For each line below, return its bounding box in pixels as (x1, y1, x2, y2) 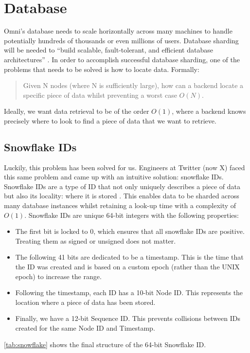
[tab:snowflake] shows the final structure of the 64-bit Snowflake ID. (4, 339, 206, 349)
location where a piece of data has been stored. (15, 297, 156, 307)
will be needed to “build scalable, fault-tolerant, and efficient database (4, 45, 213, 55)
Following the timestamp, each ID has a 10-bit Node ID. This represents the (15, 287, 243, 298)
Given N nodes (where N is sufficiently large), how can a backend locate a (23, 80, 244, 90)
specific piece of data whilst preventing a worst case (23, 89, 177, 100)
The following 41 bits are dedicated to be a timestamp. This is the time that (15, 252, 244, 262)
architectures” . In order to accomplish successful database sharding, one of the (4, 54, 240, 64)
